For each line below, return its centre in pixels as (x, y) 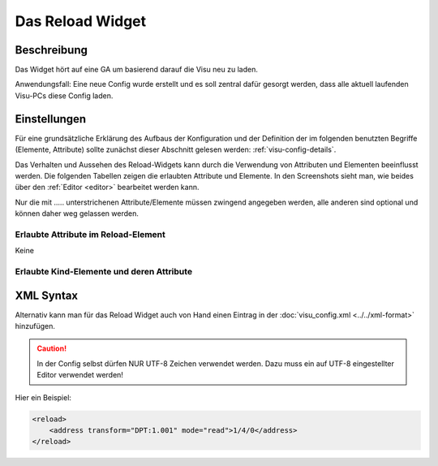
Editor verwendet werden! (80, 375)
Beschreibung (52, 50)
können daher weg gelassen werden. (77, 214)
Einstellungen (51, 119)
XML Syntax (47, 295)
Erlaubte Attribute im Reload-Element (90, 234)
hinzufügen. (35, 326)
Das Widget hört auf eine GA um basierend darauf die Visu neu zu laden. (137, 70)
